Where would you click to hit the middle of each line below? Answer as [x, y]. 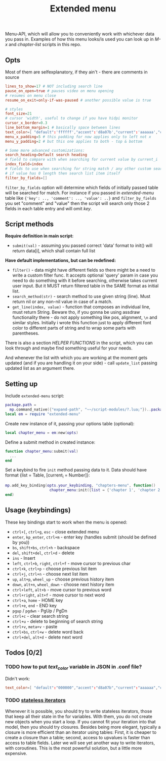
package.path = [21, 405]
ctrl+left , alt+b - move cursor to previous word [62, 589]
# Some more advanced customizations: [45, 150]
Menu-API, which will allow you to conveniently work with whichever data [80, 34]
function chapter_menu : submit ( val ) [42, 451]
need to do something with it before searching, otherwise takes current [84, 281]
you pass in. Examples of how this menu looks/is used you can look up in [80, 39]
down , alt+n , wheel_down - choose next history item [63, 584]
